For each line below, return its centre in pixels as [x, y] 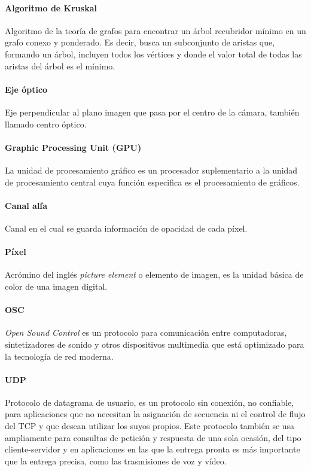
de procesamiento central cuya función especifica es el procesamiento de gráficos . [152, 182]
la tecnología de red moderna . [59, 356]
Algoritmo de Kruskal [51, 7]
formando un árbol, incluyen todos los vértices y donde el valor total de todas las [153, 54]
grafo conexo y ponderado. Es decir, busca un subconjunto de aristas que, [140, 42]
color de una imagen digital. [56, 286]
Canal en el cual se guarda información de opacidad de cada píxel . [126, 228]
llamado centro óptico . [46, 124]
